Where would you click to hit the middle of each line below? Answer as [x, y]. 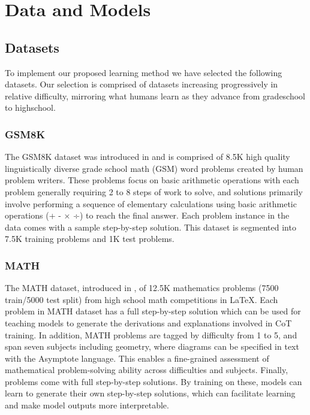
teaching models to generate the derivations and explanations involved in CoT [148, 322]
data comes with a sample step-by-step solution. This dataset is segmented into [151, 227]
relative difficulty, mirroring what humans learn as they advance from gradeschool [155, 96]
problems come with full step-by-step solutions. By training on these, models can [154, 381]
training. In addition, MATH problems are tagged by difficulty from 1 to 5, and [151, 334]
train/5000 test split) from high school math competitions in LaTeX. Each [142, 299]
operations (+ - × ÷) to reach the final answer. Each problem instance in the [147, 215]
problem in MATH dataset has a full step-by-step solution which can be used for [153, 311]
